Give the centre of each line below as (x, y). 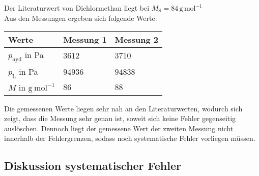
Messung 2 (136, 40)
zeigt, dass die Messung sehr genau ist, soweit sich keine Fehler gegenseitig (120, 118)
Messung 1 (85, 40)
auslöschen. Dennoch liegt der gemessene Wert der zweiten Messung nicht (119, 128)
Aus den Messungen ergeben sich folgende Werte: (81, 18)
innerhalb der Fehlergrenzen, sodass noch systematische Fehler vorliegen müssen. (130, 138)
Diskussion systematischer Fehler (93, 166)
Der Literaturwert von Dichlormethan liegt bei (77, 8)
